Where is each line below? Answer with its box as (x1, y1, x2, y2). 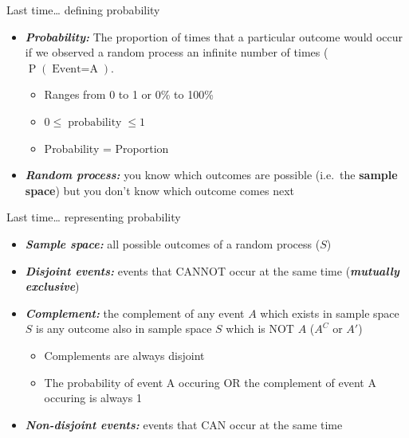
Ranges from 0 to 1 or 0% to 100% (44, 86, 214, 103)
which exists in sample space (260, 304, 399, 321)
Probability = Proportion (44, 139, 169, 156)
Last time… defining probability (6, 2, 160, 18)
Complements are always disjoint (44, 346, 205, 363)
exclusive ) (25, 278, 80, 295)
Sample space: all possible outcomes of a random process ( (25, 235, 321, 252)
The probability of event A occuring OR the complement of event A (44, 373, 376, 390)
